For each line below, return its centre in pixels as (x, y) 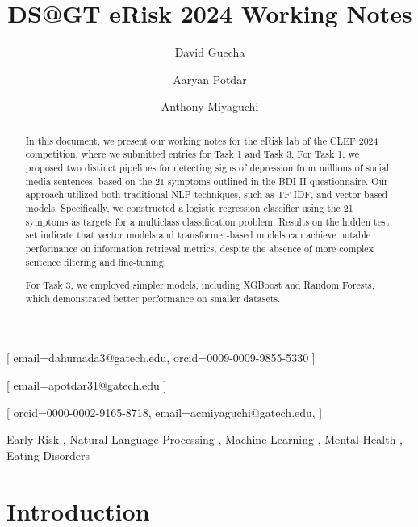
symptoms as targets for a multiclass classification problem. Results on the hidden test (207, 221)
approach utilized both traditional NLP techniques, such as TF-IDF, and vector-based (207, 194)
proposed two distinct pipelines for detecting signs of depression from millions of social (207, 168)
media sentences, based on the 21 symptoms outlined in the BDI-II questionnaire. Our (207, 181)
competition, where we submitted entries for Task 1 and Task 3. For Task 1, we (192, 154)
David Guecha (210, 52)
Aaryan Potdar (210, 79)
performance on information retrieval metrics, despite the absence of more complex (199, 248)
